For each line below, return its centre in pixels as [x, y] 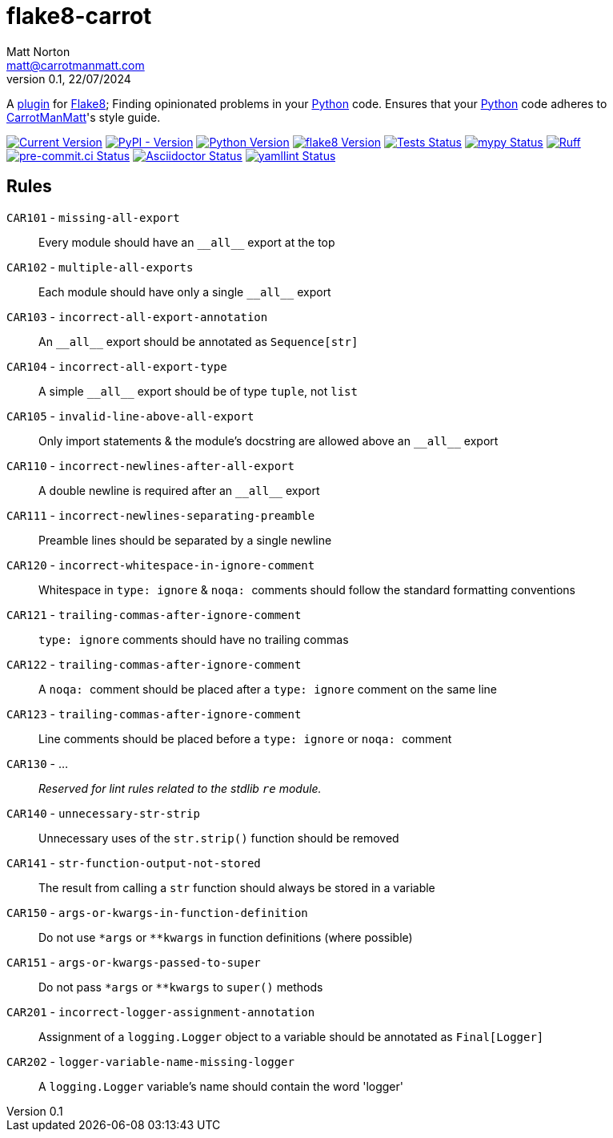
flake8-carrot [79, 16]
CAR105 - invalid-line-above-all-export [130, 416]
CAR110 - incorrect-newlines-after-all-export [150, 465]
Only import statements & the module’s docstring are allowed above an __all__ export [268, 440]
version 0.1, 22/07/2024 [69, 78]
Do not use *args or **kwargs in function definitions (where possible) [226, 937]
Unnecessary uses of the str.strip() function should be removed [219, 838]
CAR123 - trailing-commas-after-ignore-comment [154, 714]
